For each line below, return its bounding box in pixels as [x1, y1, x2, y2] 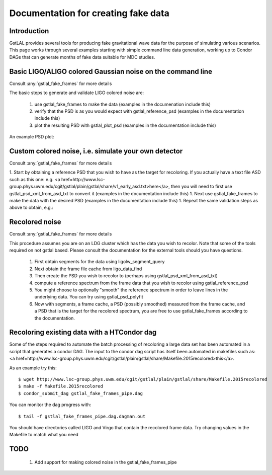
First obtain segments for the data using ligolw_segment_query [34, 259, 165, 265]
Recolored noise [9, 218, 61, 226]
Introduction [9, 27, 49, 35]
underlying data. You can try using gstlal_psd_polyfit [34, 294, 143, 300]
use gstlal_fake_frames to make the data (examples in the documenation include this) [34, 101, 211, 107]
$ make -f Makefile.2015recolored [18, 383, 103, 389]
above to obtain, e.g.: [9, 204, 53, 211]
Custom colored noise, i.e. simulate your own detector [9, 146, 183, 155]
